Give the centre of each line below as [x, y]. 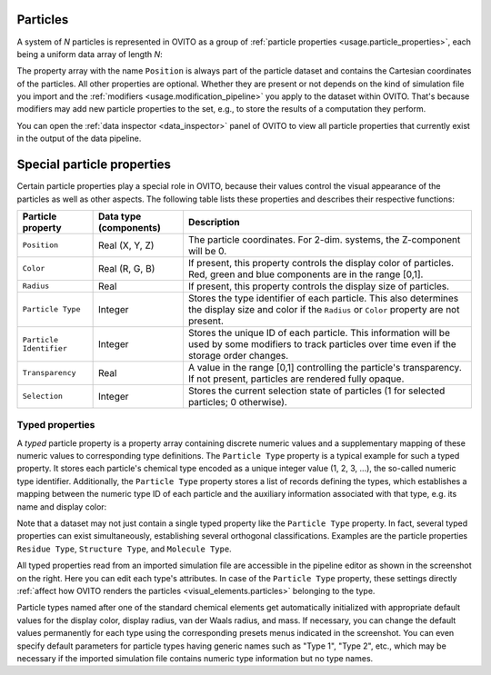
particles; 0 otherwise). [238, 402]
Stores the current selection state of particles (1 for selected [316, 391]
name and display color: [62, 506]
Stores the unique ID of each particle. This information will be [319, 333]
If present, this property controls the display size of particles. [319, 286]
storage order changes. [238, 355]
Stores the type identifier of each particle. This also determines [323, 298]
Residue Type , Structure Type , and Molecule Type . [124, 549]
